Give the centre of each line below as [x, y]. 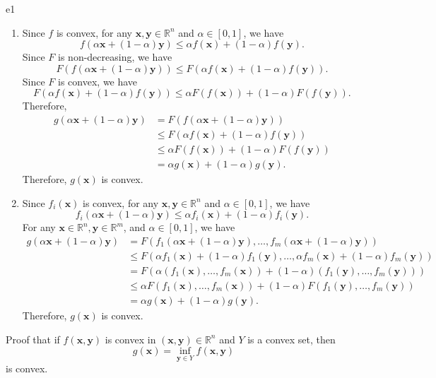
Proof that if [33, 339]
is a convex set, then [291, 339]
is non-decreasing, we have [115, 57]
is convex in [130, 339]
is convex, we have [98, 81]
